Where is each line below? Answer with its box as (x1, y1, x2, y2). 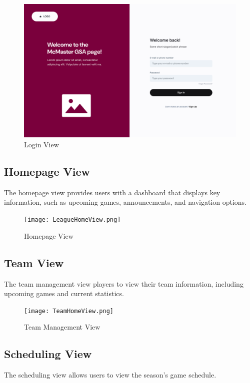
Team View (4, 255, 64, 270)
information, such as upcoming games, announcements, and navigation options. (4, 197, 247, 207)
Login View (24, 139, 59, 150)
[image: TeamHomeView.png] (24, 307, 113, 315)
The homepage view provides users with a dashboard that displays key (4, 187, 220, 197)
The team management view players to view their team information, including (4, 278, 243, 289)
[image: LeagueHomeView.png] (24, 216, 121, 224)
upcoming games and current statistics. (4, 288, 124, 299)
